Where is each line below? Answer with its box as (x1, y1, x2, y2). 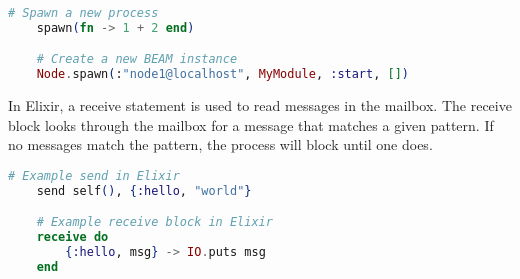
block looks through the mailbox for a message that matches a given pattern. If (8, 114, 494, 135)
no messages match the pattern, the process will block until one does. (8, 134, 433, 155)
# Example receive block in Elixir (36, 215, 273, 230)
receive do (36, 230, 109, 245)
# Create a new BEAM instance (36, 52, 238, 67)
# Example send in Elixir (8, 168, 180, 183)
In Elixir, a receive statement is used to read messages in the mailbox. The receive (8, 95, 512, 116)
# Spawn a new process (8, 6, 159, 20)
